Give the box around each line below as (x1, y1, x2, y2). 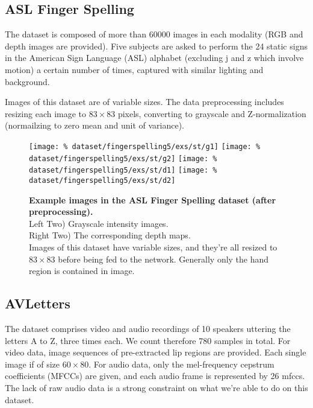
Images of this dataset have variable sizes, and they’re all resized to (29, 240, 277, 253)
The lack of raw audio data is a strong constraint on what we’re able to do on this (5, 381, 308, 394)
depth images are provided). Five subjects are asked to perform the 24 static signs (5, 39, 308, 52)
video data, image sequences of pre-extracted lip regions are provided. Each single (5, 346, 306, 359)
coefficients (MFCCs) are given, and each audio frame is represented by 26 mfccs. (5, 369, 305, 382)
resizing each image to (5, 107, 87, 120)
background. (5, 75, 50, 88)
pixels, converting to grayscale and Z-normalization (117, 107, 306, 120)
